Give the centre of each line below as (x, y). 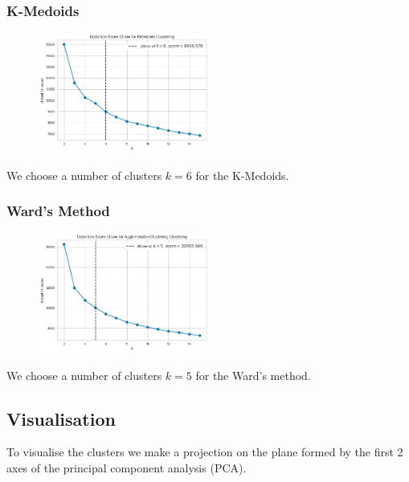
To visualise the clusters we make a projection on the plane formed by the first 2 (205, 452)
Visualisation (61, 418)
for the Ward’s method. (253, 375)
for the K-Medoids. (242, 175)
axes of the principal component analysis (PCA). (127, 467)
